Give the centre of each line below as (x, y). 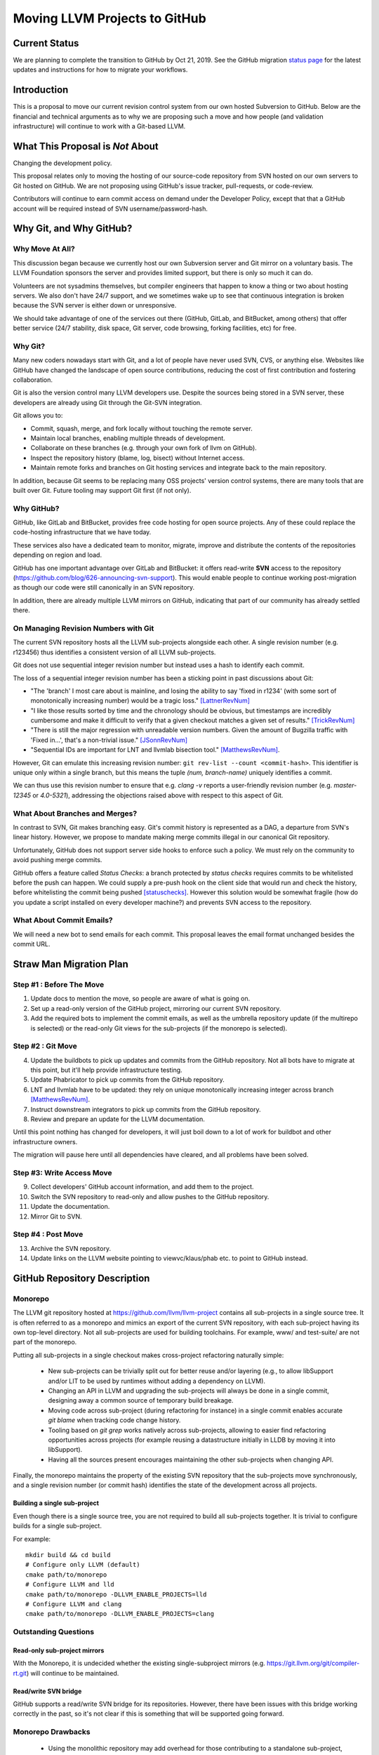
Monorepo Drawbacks (52, 1732)
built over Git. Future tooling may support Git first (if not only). (102, 490)
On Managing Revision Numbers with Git (84, 628)
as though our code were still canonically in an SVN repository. (104, 588)
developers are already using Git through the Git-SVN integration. (108, 402)
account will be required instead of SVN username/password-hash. (111, 208)
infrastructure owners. (45, 1141)
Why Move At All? (44, 249)
